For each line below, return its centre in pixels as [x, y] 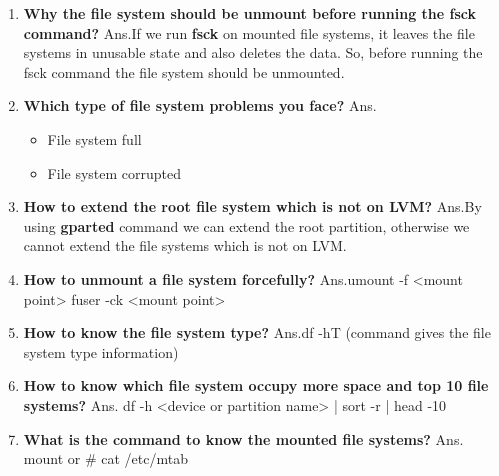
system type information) [101, 351]
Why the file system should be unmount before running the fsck [249, 13]
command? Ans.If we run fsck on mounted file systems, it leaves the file [249, 32]
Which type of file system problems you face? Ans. [200, 105]
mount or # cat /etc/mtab [105, 458]
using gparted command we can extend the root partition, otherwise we [246, 225]
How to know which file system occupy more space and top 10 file [256, 385]
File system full [94, 138]
